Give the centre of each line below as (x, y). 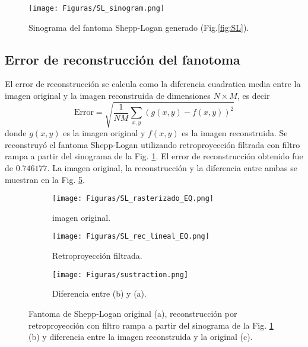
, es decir (253, 96)
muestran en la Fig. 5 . (45, 179)
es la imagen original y (104, 133)
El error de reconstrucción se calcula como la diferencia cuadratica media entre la (153, 84)
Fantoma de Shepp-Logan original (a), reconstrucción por (133, 313)
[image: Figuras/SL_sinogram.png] (97, 8)
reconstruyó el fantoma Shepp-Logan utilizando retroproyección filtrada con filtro (153, 144)
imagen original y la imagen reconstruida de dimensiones (108, 96)
